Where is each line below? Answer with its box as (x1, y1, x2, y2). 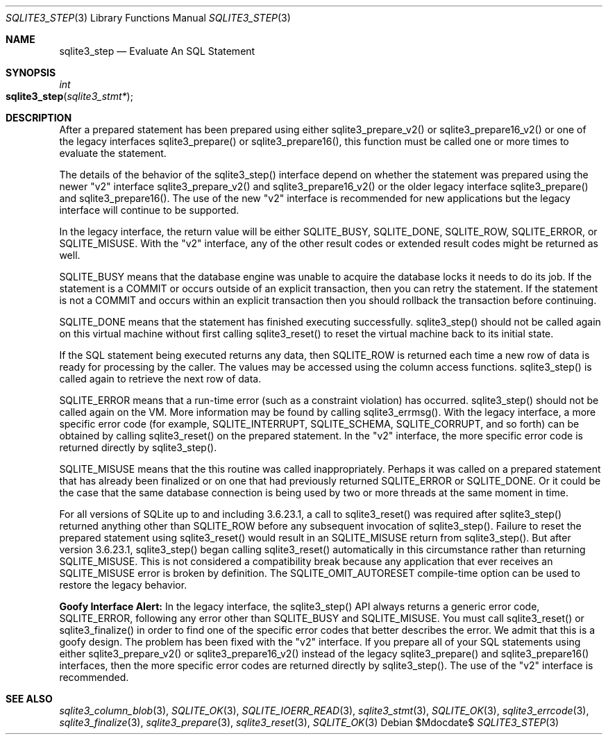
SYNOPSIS (6, 67, 56, 78)
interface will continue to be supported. (59, 204, 239, 216)
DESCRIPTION (6, 112, 72, 124)
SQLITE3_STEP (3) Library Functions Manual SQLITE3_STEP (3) (6, 12, 291, 24)
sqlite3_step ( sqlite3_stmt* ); (6, 90, 133, 102)
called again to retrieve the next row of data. (59, 373, 262, 385)
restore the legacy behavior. (59, 579, 187, 591)
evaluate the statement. (59, 147, 167, 159)
